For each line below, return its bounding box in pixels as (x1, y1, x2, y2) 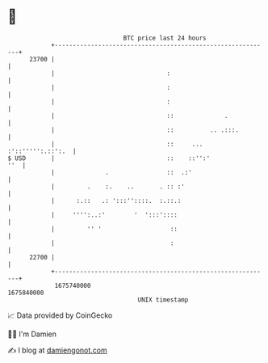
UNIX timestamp (137, 295, 189, 304)
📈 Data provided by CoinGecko (7, 310, 113, 320)
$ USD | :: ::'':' (7, 154, 211, 163)
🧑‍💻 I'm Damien (7, 329, 57, 339)
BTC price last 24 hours (123, 34, 207, 42)
